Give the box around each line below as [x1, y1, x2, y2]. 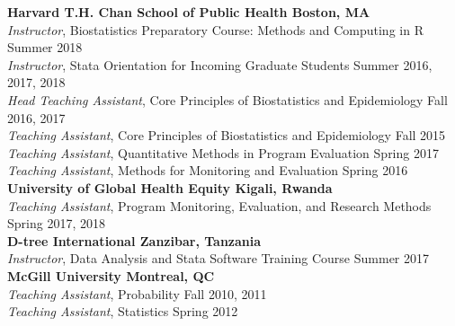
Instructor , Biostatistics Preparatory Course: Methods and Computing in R [7, 20, 424, 39]
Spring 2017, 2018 [7, 214, 105, 233]
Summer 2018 [7, 38, 83, 57]
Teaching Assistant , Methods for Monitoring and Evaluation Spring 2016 [7, 161, 408, 180]
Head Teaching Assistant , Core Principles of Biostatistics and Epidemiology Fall [7, 90, 448, 109]
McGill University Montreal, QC [7, 266, 215, 285]
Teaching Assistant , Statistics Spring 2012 [7, 302, 238, 321]
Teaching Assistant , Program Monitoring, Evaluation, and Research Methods [7, 196, 432, 215]
